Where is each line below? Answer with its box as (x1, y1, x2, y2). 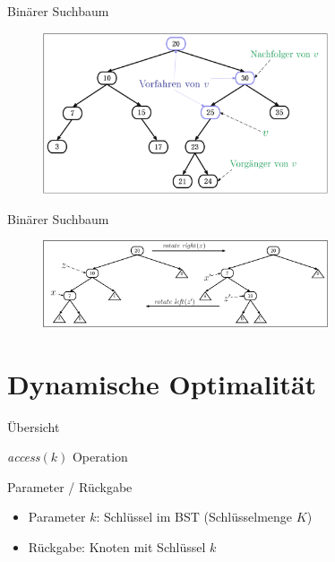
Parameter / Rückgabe (7, 477, 133, 496)
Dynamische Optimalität (7, 365, 317, 402)
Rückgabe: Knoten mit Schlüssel (28, 537, 206, 556)
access (7, 447, 40, 466)
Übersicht (7, 417, 60, 436)
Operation (72, 447, 128, 466)
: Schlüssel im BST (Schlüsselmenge (96, 507, 293, 526)
